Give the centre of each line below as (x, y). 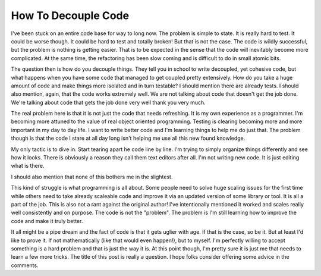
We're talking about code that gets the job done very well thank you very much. (108, 102)
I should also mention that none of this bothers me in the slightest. (92, 177)
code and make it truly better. (47, 221)
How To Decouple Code (70, 15)
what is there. (28, 166)
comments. (25, 265)
